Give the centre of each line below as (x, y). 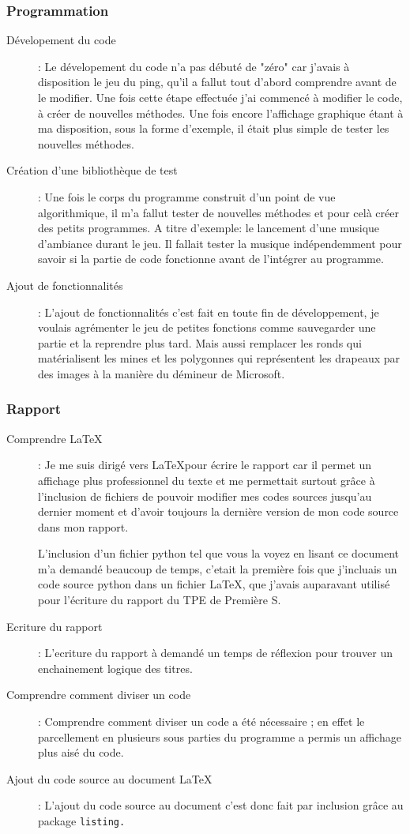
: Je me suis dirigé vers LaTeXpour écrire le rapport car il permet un (205, 465)
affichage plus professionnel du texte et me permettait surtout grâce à (207, 480)
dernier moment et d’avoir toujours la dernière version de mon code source (218, 511)
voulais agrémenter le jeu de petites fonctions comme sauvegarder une (207, 327)
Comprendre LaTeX (55, 438)
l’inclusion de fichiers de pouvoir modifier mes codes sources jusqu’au (205, 496)
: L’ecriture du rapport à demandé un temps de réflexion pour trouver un (216, 653)
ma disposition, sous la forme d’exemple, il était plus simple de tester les (214, 128)
